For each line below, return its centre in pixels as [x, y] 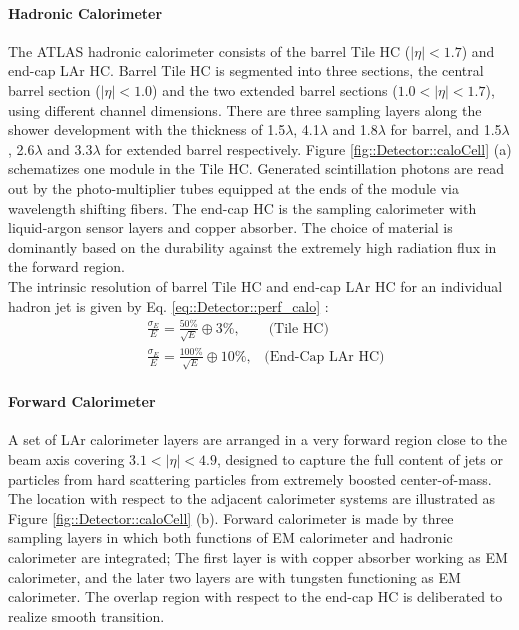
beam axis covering [66, 459]
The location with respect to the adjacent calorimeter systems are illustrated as [252, 498]
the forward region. [66, 266]
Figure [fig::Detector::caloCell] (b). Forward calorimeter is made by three [231, 517]
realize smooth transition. [86, 615]
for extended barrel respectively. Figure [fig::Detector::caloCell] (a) [308, 148]
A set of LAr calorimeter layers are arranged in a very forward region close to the [257, 439]
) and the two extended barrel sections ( [275, 89]
